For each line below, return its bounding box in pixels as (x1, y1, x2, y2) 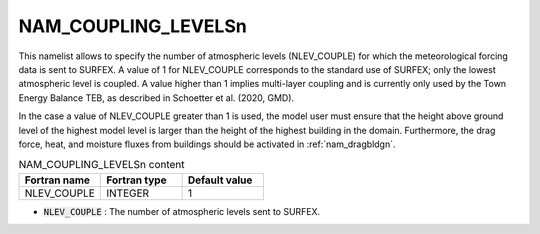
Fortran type (106, 173, 167, 187)
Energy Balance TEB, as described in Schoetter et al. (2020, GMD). (18, 91, 295, 104)
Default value (187, 173, 253, 187)
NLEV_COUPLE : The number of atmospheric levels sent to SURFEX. (43, 205, 321, 217)
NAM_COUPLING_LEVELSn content (18, 158, 185, 172)
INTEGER (106, 186, 150, 200)
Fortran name (24, 173, 90, 187)
